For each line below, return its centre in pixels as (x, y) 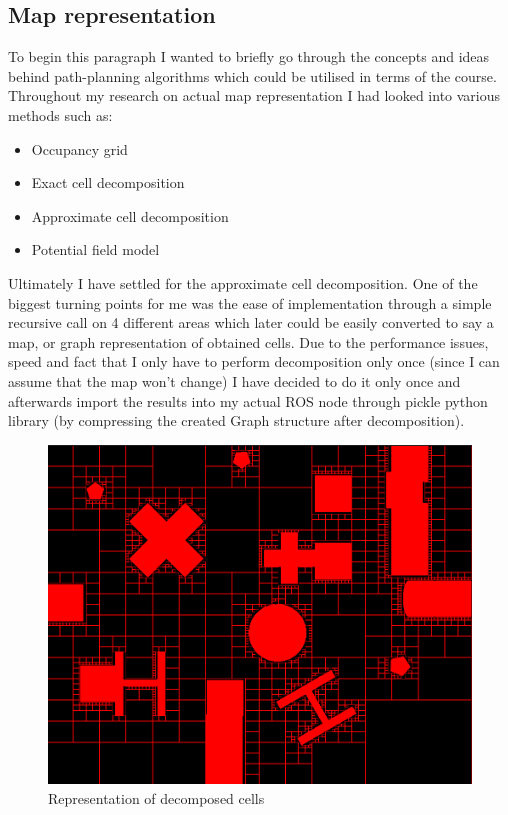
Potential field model (95, 249)
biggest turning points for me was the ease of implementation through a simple (250, 302)
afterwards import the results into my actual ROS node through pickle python (248, 400)
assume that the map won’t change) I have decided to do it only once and (234, 380)
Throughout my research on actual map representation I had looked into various (254, 95)
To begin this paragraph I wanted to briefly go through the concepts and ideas (249, 56)
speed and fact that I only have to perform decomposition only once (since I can (254, 361)
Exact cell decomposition (108, 182)
